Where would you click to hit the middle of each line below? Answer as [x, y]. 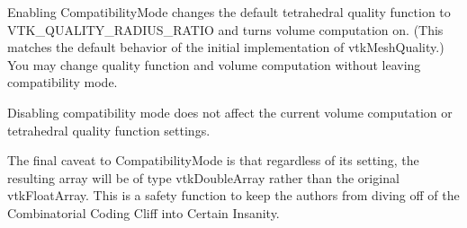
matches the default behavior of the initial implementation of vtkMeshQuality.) [226, 47]
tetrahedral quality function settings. [109, 130]
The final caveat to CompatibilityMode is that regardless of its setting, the [213, 160]
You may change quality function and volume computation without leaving [214, 64]
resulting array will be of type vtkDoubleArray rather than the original [203, 177]
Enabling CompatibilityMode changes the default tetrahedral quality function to [229, 12]
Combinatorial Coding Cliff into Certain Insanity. [144, 212]
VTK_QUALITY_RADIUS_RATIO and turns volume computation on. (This [225, 29]
